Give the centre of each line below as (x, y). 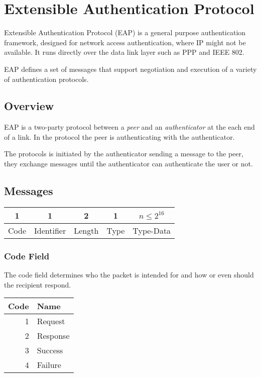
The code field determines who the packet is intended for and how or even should (129, 275)
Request (51, 321)
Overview (29, 106)
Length (86, 230)
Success (50, 350)
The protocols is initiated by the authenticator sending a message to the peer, (124, 154)
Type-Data (152, 230)
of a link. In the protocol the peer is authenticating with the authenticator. (119, 136)
